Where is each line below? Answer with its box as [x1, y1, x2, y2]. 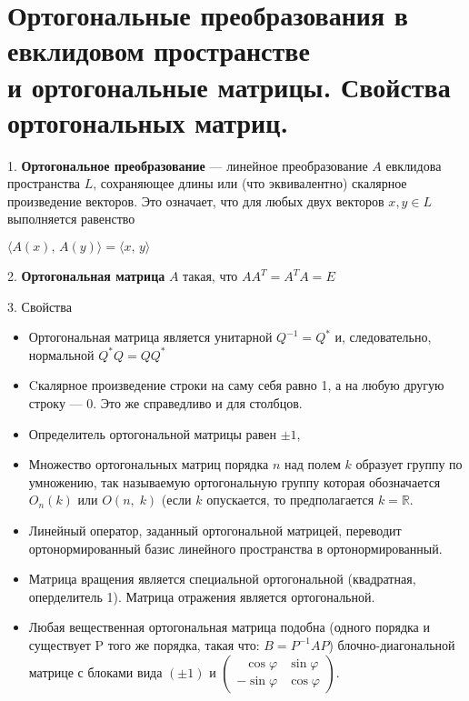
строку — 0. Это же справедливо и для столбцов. [28, 394, 303, 413]
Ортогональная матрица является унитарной [28, 327, 273, 346]
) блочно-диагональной [328, 635, 455, 654]
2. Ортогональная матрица [7, 266, 165, 285]
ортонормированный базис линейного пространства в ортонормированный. [28, 538, 443, 557]
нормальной [28, 345, 95, 364]
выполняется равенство [7, 209, 135, 228]
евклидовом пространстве [7, 32, 310, 69]
